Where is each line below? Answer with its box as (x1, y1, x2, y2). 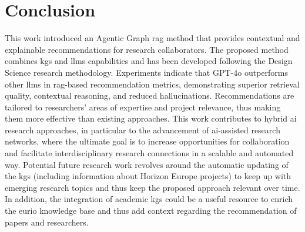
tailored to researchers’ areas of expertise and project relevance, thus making (5, 100, 281, 113)
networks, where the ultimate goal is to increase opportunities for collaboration (5, 135, 290, 147)
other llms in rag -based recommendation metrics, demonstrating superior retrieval (5, 78, 300, 90)
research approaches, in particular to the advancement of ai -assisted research (5, 123, 280, 136)
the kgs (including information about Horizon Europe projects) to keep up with (5, 170, 291, 182)
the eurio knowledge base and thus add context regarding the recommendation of (5, 204, 297, 217)
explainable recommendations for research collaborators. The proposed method (5, 43, 289, 55)
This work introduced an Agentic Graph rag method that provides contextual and (5, 32, 300, 44)
